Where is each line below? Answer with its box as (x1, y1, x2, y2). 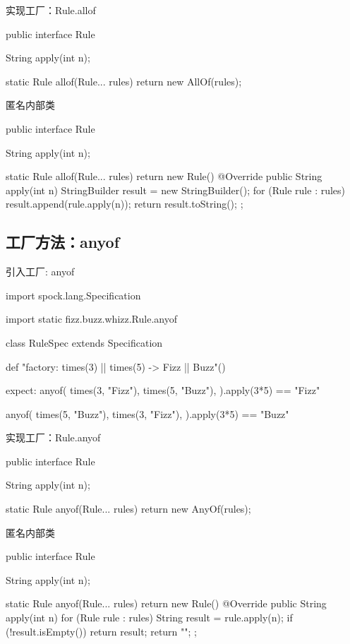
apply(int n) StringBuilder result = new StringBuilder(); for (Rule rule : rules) (6, 182, 346, 197)
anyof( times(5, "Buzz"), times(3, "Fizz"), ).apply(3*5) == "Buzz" (6, 406, 289, 421)
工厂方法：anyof (6, 231, 120, 253)
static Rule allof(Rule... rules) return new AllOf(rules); (6, 73, 242, 88)
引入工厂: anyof (6, 264, 75, 279)
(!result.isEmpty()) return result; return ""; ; (6, 624, 197, 638)
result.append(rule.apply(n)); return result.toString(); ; (6, 196, 243, 211)
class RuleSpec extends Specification (6, 335, 163, 350)
